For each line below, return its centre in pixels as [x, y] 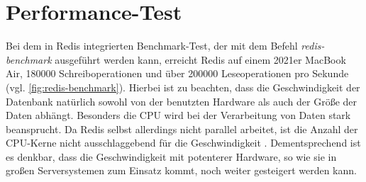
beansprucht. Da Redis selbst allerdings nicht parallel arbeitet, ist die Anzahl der [182, 129]
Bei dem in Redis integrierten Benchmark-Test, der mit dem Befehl [152, 46]
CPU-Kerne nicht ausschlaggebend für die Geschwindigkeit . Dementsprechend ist [183, 143]
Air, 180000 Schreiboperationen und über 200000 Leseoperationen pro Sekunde [177, 73]
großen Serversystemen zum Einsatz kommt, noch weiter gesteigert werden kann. [181, 170]
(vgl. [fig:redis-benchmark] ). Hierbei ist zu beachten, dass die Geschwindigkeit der [183, 87]
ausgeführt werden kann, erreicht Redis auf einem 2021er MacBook [200, 59]
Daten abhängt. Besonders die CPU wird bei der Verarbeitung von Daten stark [178, 115]
